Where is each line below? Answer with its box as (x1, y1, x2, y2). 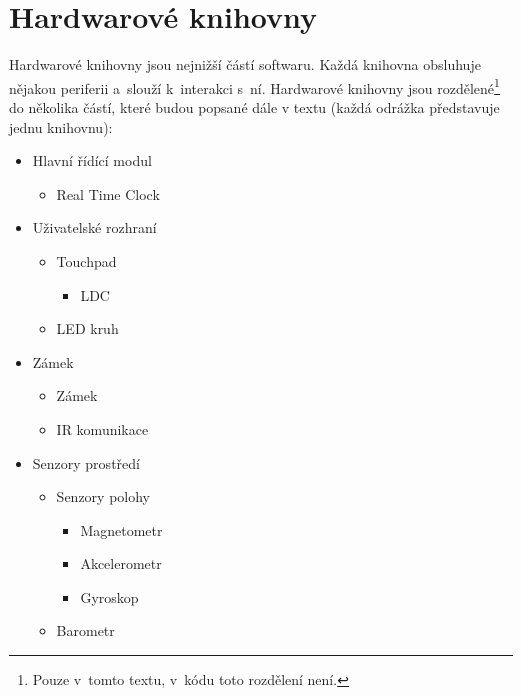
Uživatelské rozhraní (32, 217, 157, 238)
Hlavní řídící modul (32, 150, 152, 171)
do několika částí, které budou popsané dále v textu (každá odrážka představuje (9, 96, 500, 117)
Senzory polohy (56, 486, 150, 507)
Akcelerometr (80, 553, 162, 574)
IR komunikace (56, 418, 149, 439)
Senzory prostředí (32, 452, 140, 473)
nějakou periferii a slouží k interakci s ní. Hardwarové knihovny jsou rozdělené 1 (9, 74, 500, 98)
